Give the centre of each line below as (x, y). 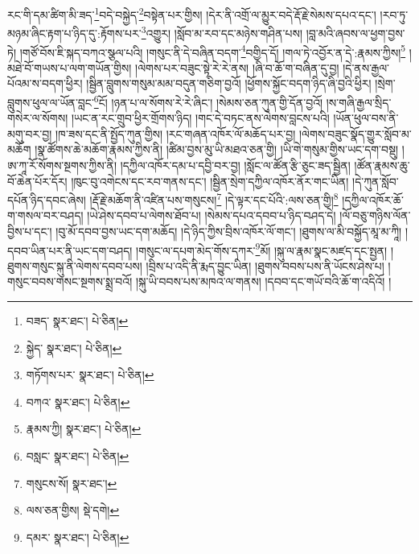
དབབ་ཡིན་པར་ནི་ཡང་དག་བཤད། (70, 250)
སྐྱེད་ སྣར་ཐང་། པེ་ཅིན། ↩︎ (74, 347)
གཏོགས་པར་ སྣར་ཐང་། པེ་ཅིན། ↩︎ (90, 375)
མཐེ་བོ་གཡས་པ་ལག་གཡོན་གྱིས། (70, 67)
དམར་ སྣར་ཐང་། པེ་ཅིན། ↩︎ (78, 537)
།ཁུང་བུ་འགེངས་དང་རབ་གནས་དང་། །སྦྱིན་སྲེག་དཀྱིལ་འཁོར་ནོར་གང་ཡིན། (210, 181)
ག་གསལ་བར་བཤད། (45, 215)
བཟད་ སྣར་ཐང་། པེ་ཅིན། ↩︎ (77, 321)
